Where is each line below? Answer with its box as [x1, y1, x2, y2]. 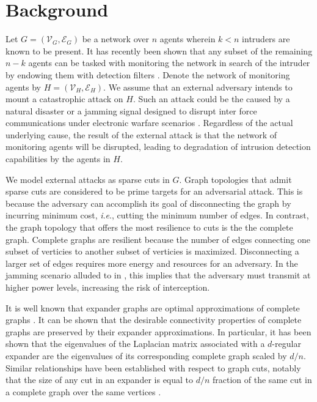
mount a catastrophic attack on [5, 92, 123, 105]
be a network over [82, 32, 149, 45]
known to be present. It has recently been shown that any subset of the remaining [5, 44, 313, 57]
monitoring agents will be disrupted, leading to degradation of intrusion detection [5, 140, 311, 153]
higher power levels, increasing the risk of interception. [5, 281, 210, 293]
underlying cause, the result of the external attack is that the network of [5, 128, 277, 141]
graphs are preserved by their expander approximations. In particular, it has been [5, 325, 312, 338]
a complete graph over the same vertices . [5, 385, 161, 398]
